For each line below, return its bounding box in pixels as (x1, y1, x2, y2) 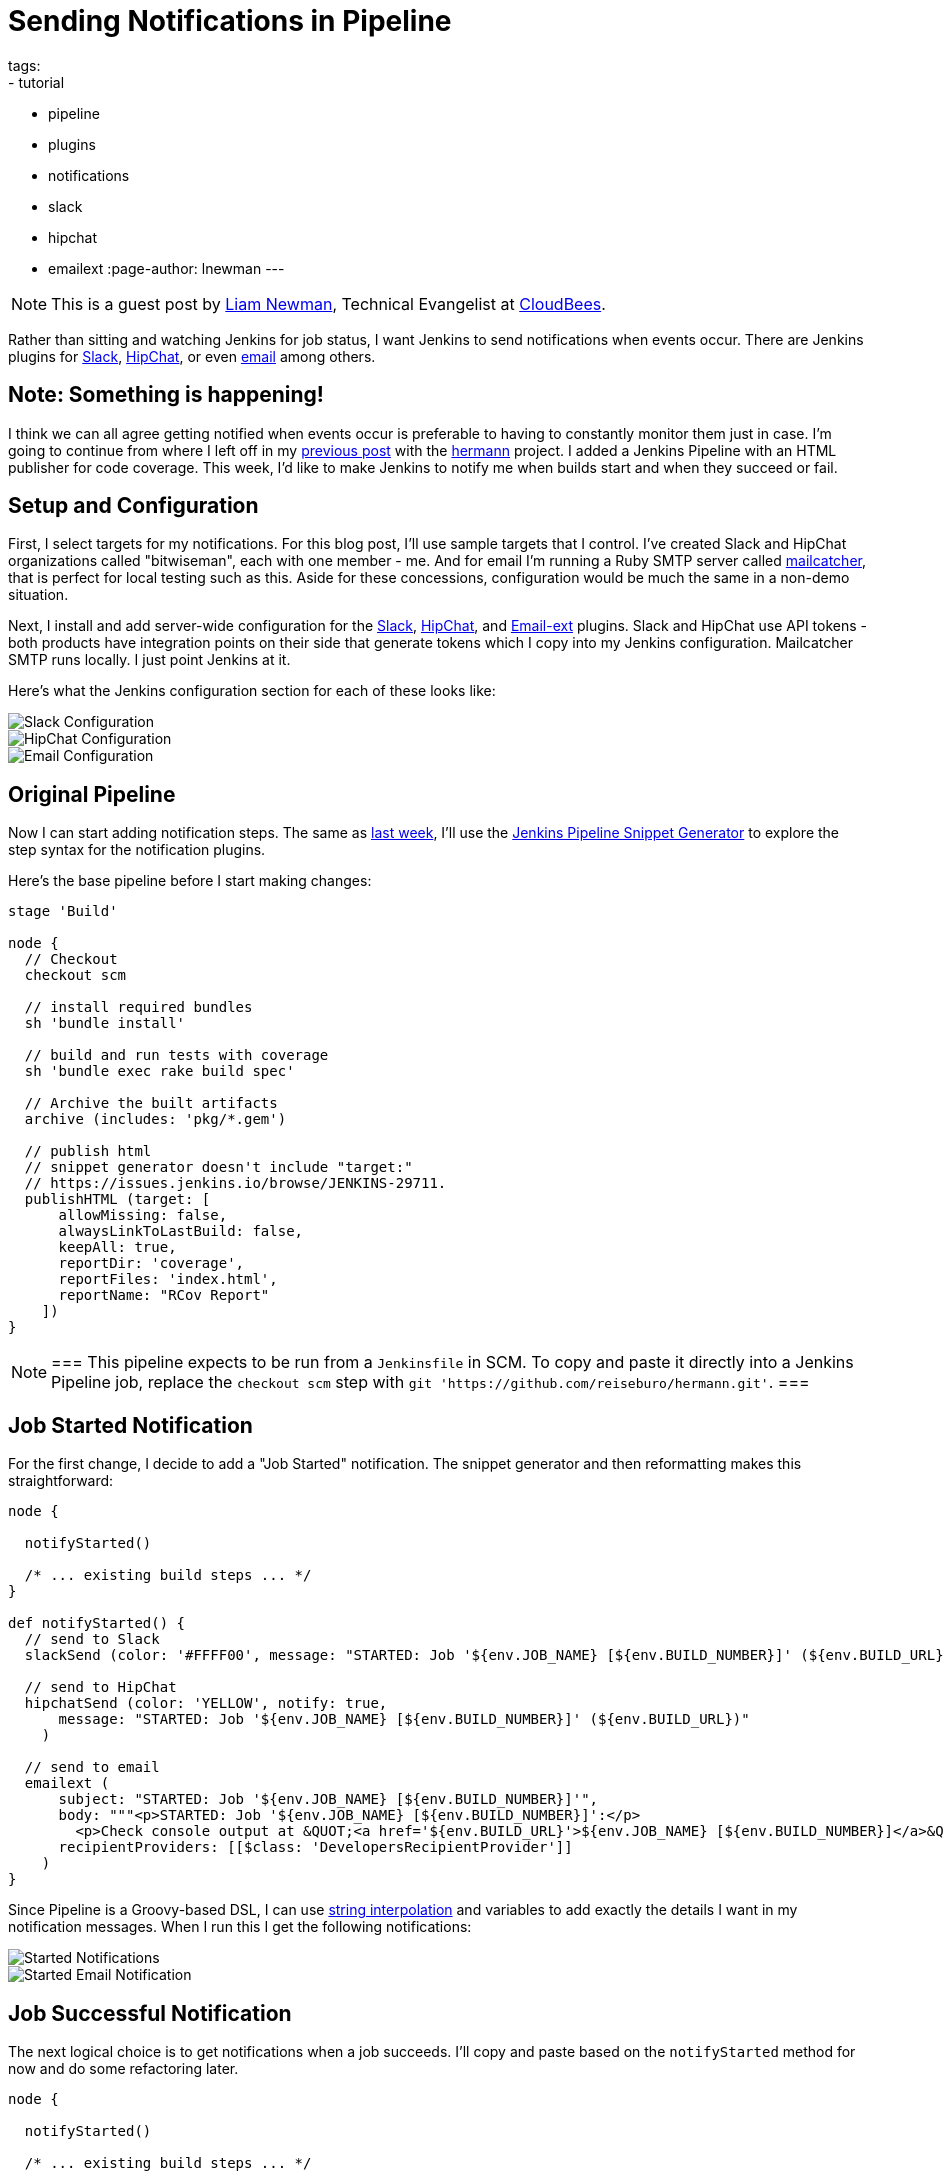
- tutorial (8, 73, 65, 91)
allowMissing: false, (58, 1207, 228, 1224)
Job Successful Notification (8, 2000, 292, 2026)
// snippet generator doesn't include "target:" (24, 1159, 413, 1176)
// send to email (24, 1759, 160, 1776)
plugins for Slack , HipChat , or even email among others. (8, 347, 376, 365)
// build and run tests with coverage (24, 1047, 329, 1064)
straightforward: (8, 1472, 114, 1490)
